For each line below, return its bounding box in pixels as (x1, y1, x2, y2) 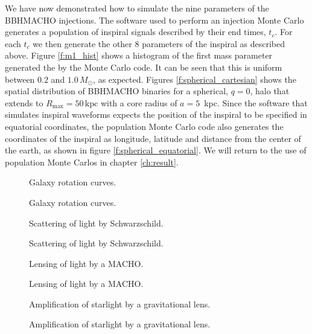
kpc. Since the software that (204, 96, 308, 109)
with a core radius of (100, 96, 177, 109)
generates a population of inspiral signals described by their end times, (5, 25, 266, 38)
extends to (5, 96, 43, 109)
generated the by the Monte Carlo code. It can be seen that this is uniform (5, 60, 282, 73)
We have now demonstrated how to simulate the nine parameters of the (5, 2, 269, 14)
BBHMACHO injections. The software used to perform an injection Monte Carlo (5, 13, 304, 26)
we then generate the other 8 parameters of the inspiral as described (33, 37, 285, 50)
